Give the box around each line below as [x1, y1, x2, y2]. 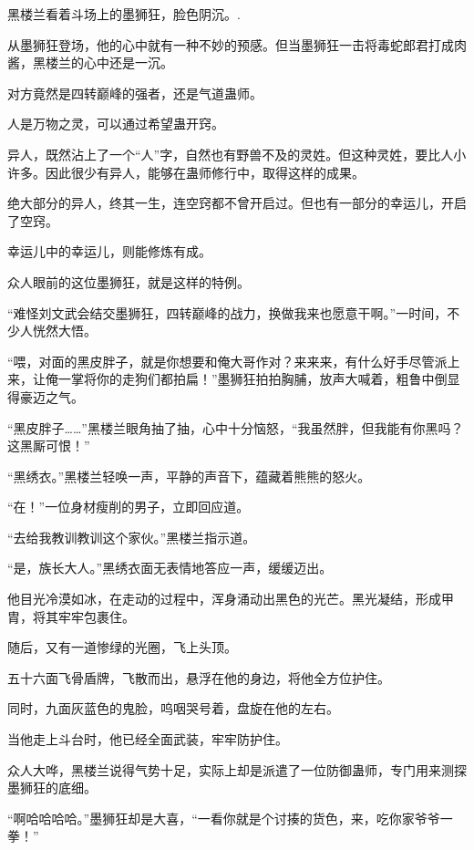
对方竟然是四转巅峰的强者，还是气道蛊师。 [7, 83, 263, 102]
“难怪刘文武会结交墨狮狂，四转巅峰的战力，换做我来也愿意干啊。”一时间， [7, 303, 448, 322]
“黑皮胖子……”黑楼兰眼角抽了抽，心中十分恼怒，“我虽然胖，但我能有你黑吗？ [7, 418, 464, 437]
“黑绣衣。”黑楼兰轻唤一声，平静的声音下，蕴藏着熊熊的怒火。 [7, 466, 371, 485]
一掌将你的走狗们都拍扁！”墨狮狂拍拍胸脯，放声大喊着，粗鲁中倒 [57, 369, 448, 389]
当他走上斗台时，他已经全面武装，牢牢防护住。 [7, 730, 288, 749]
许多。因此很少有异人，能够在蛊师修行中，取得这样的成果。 [7, 162, 365, 181]
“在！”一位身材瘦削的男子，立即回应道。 [7, 497, 250, 516]
